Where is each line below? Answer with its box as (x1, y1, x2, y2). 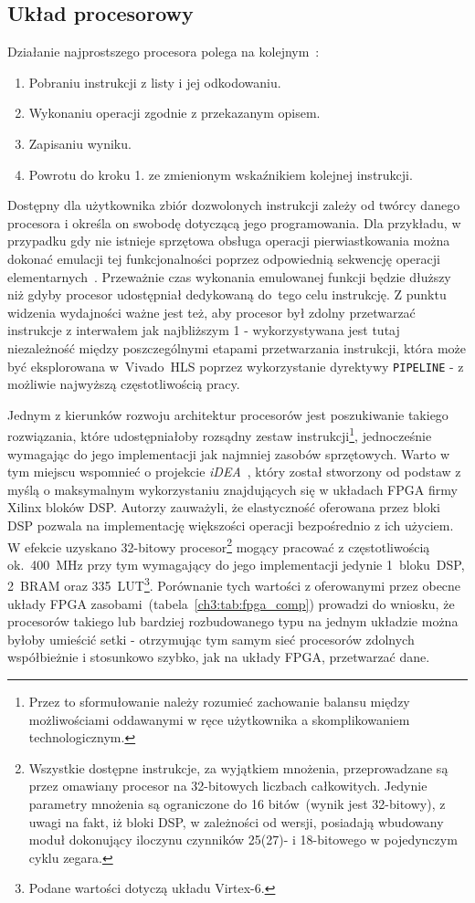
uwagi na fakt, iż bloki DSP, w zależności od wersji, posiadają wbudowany (28, 812, 444, 831)
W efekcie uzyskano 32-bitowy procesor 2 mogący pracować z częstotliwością (7, 534, 430, 556)
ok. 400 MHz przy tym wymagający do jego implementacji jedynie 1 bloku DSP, (7, 554, 465, 573)
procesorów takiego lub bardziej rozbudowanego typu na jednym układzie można (7, 612, 459, 631)
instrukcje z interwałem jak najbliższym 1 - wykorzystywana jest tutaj (7, 320, 400, 340)
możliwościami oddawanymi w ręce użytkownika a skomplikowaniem (28, 709, 410, 729)
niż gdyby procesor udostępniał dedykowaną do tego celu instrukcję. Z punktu (7, 285, 447, 304)
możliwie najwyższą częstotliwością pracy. (7, 374, 240, 394)
